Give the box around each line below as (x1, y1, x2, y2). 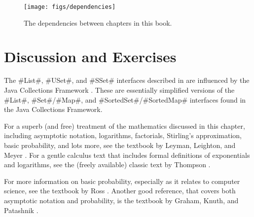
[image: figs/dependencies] (24, 3, 116, 10)
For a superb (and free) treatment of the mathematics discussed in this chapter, (4, 120, 245, 131)
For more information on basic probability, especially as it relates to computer (4, 176, 240, 186)
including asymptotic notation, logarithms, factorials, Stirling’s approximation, (4, 130, 242, 141)
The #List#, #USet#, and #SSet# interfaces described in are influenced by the (4, 75, 250, 85)
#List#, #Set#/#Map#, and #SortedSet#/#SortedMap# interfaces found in (4, 94, 246, 105)
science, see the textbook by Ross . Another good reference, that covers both (4, 185, 236, 196)
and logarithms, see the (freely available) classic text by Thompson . (4, 159, 211, 170)
